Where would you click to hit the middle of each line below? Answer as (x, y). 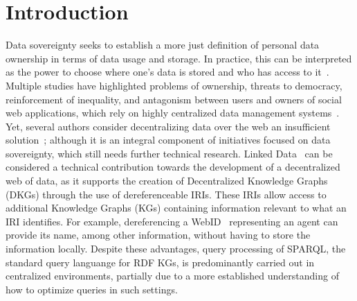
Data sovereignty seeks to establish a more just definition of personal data (163, 45)
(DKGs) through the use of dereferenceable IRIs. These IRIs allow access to (166, 194)
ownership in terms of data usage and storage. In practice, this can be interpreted (179, 58)
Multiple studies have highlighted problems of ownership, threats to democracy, (174, 85)
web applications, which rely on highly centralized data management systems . (173, 113)
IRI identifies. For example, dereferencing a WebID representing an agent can (172, 221)
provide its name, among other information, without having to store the (158, 235)
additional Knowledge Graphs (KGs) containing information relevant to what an (176, 208)
